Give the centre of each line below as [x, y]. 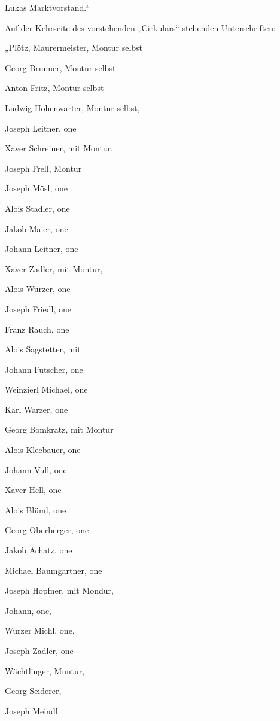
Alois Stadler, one [37, 208]
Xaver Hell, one [33, 490]
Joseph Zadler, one [39, 650]
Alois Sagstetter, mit [43, 349]
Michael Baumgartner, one [54, 570]
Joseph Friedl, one [38, 308]
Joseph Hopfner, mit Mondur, [59, 590]
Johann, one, [28, 610]
